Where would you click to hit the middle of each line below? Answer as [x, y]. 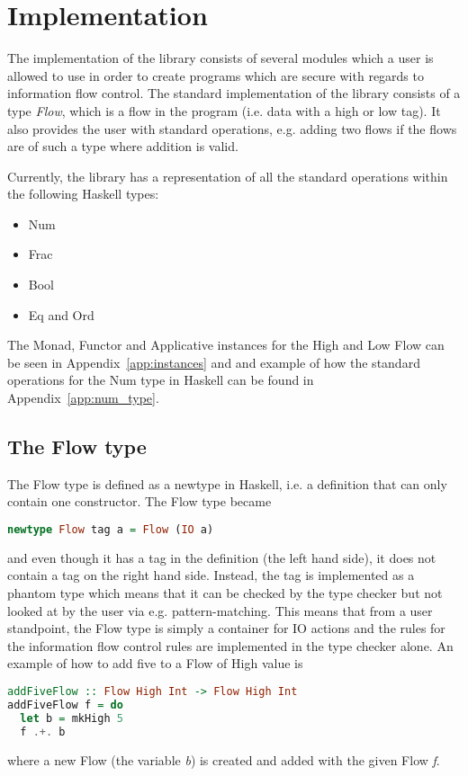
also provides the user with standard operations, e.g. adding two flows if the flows [232, 128]
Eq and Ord [61, 314]
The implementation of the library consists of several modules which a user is [220, 58]
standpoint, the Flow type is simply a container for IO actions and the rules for [226, 628]
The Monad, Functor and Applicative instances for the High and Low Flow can [226, 345]
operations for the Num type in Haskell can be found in [161, 380]
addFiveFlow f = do [65, 705]
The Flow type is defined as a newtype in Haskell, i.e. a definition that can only [227, 483]
